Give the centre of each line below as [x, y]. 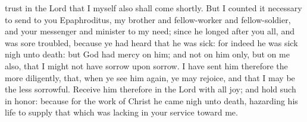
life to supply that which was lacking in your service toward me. [121, 112]
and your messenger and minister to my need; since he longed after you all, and [150, 31]
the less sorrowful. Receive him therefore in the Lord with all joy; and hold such [151, 89]
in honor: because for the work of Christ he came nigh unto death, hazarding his [151, 100]
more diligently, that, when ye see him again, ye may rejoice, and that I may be [150, 77]
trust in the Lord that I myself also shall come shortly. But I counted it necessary [153, 8]
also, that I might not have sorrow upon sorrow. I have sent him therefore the [146, 65]
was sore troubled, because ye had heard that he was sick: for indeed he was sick [151, 42]
